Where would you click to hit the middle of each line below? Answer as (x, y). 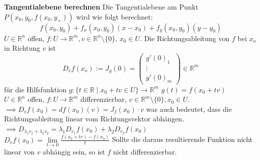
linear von (19, 151)
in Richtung (22, 48)
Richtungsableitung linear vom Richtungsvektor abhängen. (94, 119)
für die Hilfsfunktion (35, 89)
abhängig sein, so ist (74, 151)
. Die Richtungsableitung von (185, 38)
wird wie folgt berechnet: (114, 16)
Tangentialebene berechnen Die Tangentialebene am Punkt (101, 7)
